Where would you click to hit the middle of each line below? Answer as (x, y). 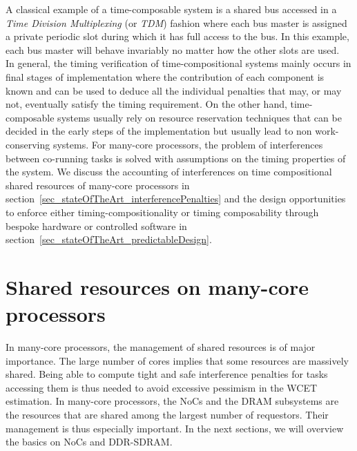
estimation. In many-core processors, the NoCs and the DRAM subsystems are (172, 401)
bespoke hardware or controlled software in (96, 225)
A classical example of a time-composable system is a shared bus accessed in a (171, 9)
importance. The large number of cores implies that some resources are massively (177, 360)
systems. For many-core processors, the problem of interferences (188, 144)
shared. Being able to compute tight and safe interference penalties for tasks (167, 374)
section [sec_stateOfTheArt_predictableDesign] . (109, 239)
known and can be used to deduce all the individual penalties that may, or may (174, 90)
